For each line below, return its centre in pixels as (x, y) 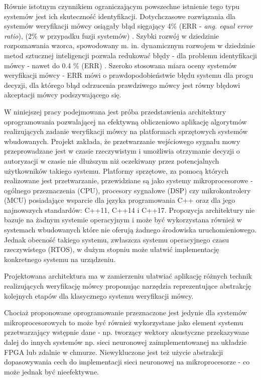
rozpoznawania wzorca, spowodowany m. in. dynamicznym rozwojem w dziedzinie (129, 45)
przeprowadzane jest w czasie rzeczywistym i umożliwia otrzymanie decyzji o (122, 151)
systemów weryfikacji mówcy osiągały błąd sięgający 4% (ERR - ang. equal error (128, 26)
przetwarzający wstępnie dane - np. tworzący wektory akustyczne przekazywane (127, 332)
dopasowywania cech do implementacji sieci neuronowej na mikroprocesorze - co (127, 362)
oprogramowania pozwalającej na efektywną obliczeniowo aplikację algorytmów (125, 121)
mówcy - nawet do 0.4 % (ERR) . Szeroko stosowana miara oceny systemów (120, 65)
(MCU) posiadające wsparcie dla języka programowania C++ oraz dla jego (120, 200)
